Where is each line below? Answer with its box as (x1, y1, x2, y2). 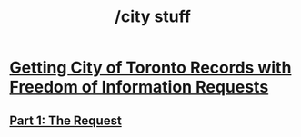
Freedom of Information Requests (9, 77, 269, 97)
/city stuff (115, 6, 191, 27)
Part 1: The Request (9, 113, 123, 128)
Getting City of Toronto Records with (9, 57, 292, 78)
